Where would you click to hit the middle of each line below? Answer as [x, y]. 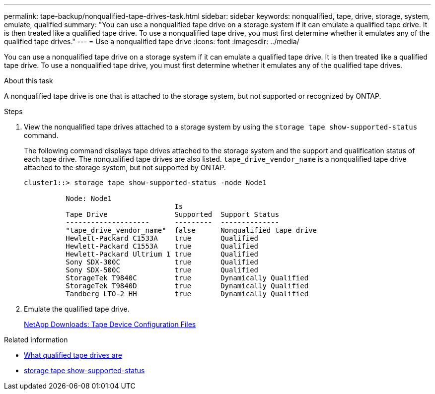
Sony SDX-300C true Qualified [162, 262]
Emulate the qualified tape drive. [77, 309]
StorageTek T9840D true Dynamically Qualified [187, 286]
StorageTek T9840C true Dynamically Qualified [187, 278]
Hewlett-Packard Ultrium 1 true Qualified [162, 254]
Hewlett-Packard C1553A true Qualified [162, 246]
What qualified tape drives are [73, 355]
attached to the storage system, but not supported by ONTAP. [125, 167]
